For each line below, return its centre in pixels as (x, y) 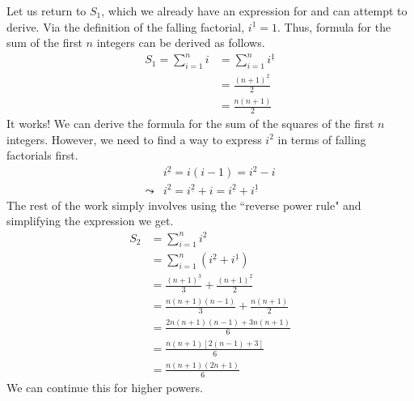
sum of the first (44, 43)
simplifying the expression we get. (90, 221)
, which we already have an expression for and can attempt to (254, 11)
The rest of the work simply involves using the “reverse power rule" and (184, 205)
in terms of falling (322, 139)
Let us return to (46, 11)
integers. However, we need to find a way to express (134, 139)
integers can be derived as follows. (181, 43)
